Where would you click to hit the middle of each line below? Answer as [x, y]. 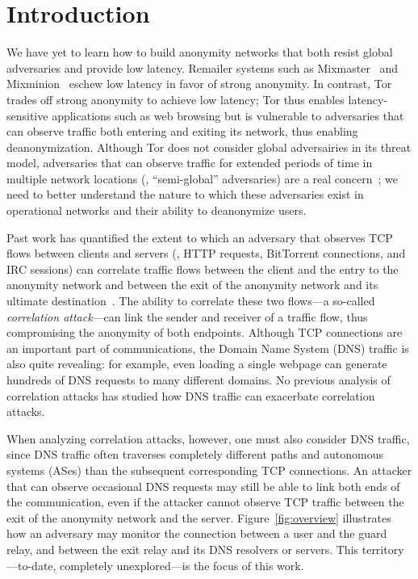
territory [383, 549]
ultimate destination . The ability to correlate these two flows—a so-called [191, 301]
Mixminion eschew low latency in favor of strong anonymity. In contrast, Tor [199, 84]
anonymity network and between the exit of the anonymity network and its [192, 285]
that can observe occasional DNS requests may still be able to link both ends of [203, 486]
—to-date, [31, 565]
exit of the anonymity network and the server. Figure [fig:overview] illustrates [199, 517]
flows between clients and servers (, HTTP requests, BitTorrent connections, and [206, 253]
